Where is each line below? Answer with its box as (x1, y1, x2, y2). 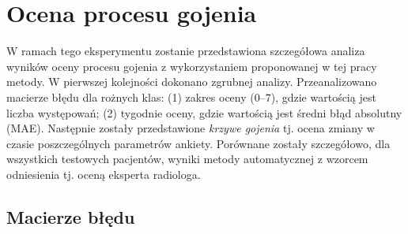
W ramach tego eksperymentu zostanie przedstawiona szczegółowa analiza (6, 43, 365, 59)
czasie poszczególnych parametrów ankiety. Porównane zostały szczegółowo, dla (6, 135, 391, 151)
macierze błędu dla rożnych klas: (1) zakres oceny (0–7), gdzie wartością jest (6, 88, 376, 105)
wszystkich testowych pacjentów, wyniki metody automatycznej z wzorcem (6, 150, 368, 167)
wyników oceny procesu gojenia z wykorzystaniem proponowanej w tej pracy (6, 58, 377, 74)
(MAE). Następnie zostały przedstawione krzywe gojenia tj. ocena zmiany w (6, 120, 375, 136)
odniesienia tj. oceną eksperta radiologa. (6, 165, 201, 182)
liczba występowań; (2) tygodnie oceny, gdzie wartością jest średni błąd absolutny (6, 104, 402, 121)
